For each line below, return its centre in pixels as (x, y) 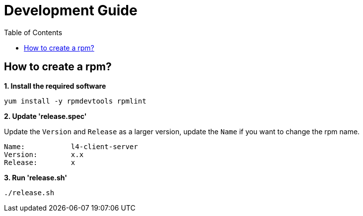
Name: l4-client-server (71, 146)
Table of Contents (33, 32)
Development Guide (71, 10)
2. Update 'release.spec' (45, 116)
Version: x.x (44, 154)
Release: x (40, 162)
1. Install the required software (55, 86)
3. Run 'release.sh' (36, 177)
